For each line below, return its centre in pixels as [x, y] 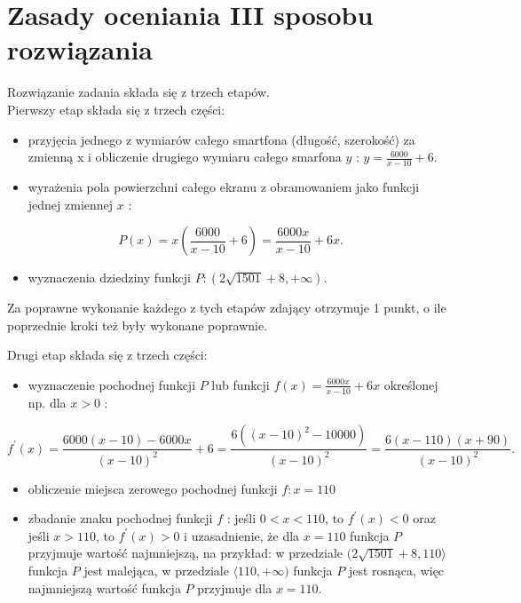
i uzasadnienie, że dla [242, 535]
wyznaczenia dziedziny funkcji [109, 278]
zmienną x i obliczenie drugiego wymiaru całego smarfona [185, 157]
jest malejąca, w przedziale [156, 571]
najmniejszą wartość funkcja [104, 587]
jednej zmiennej [71, 204]
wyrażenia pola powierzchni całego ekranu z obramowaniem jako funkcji [224, 186]
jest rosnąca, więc [396, 571]
